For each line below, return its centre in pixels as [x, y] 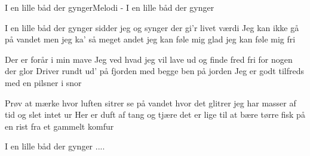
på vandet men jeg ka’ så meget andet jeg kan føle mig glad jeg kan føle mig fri [150, 39]
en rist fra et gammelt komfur [59, 126]
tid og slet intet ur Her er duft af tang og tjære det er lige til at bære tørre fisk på [155, 114]
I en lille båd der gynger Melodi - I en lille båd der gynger [110, 7]
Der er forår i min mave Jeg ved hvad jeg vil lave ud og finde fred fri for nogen [149, 59]
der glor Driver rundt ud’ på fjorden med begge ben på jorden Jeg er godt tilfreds [154, 71]
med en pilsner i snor [43, 82]
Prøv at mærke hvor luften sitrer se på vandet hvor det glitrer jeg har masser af [151, 103]
